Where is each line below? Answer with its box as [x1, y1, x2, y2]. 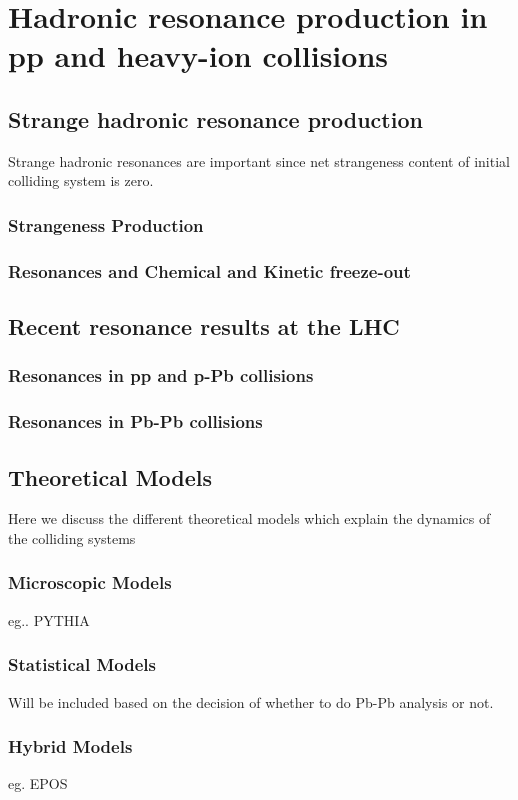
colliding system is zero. [8, 170, 154, 191]
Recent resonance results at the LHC [8, 311, 400, 342]
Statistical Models [8, 652, 156, 677]
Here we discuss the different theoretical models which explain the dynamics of [8, 508, 491, 529]
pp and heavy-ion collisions [8, 35, 388, 76]
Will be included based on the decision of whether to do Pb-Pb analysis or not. [8, 691, 494, 712]
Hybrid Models [8, 734, 133, 759]
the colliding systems [8, 527, 136, 548]
